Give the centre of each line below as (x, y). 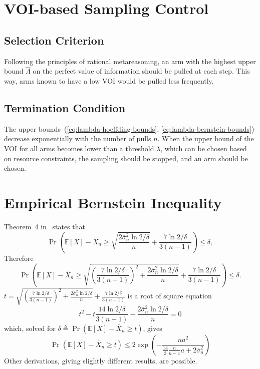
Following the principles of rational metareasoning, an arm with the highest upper (130, 61)
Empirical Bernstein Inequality (113, 202)
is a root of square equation (170, 296)
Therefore (19, 258)
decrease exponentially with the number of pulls (78, 138)
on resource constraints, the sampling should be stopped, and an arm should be (126, 158)
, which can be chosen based (204, 148)
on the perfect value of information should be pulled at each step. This (141, 71)
